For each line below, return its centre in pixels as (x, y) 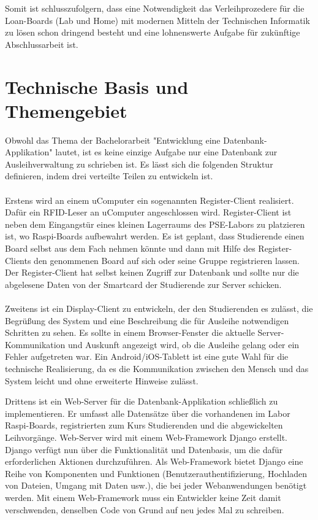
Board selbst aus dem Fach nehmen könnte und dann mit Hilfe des (130, 248)
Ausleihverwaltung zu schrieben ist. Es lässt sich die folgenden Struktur (139, 164)
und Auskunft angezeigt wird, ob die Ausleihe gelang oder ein (184, 344)
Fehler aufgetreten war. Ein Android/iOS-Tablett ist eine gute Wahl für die (147, 356)
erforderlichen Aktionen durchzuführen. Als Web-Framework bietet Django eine (154, 461)
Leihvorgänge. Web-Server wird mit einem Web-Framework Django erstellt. (146, 437)
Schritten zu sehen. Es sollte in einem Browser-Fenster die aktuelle (130, 332)
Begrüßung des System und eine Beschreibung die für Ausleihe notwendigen (147, 320)
